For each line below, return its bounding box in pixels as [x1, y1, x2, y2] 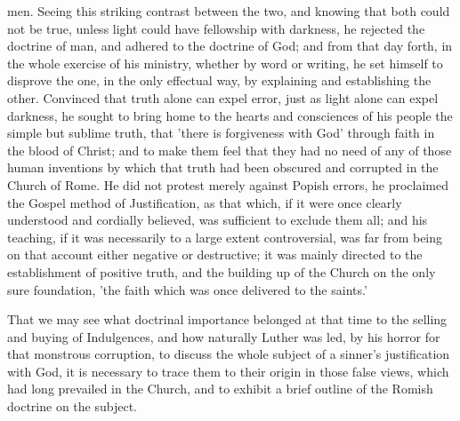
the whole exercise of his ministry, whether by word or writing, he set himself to [7, 53, 443, 72]
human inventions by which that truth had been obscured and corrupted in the [7, 158, 439, 177]
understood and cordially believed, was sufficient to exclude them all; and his [7, 210, 428, 229]
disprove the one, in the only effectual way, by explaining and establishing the [7, 71, 432, 90]
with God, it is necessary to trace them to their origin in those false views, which [7, 361, 449, 380]
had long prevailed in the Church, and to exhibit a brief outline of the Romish [7, 379, 433, 398]
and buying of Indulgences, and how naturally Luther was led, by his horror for [7, 327, 440, 346]
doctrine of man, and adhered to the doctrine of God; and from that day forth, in [7, 36, 453, 55]
